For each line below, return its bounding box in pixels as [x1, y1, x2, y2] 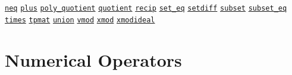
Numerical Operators [5, 47, 182, 71]
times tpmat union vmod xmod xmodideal [5, 15, 155, 24]
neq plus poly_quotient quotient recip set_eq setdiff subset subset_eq [5, 4, 287, 12]
